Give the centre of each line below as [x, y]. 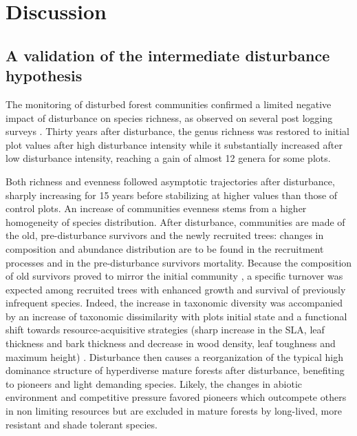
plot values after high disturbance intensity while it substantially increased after [174, 144]
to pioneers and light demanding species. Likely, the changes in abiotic [154, 383]
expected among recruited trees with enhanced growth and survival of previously [176, 289]
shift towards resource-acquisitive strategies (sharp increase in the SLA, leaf [165, 330]
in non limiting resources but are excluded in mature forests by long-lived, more [174, 411]
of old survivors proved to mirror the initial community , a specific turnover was [174, 276]
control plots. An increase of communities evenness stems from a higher [156, 208]
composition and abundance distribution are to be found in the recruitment [165, 248]
